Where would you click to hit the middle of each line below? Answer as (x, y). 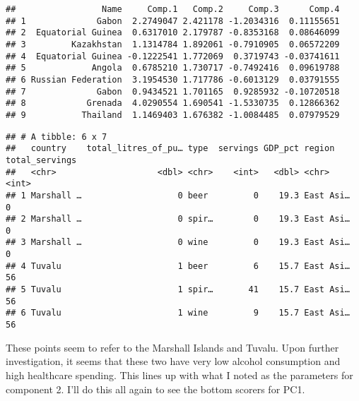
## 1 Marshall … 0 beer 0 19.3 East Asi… (178, 195)
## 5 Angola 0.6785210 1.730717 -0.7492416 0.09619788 (173, 68)
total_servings (41, 160)
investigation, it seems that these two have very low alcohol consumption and (173, 361)
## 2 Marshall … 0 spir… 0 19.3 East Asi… (178, 219)
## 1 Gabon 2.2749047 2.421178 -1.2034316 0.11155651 (173, 21)
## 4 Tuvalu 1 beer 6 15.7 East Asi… (178, 266)
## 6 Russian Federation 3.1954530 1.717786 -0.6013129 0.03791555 (173, 79)
